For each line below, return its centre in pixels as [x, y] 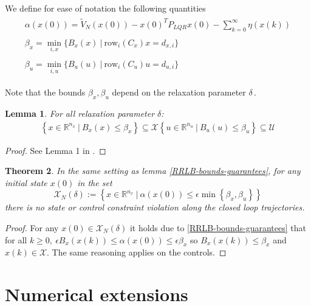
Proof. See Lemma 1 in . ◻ [56, 150]
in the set [95, 182]
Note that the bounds [45, 92]
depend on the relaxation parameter [179, 92]
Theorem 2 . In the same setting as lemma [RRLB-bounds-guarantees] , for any [153, 171]
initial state [26, 182]
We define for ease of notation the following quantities [105, 8]
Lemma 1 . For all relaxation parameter [80, 113]
